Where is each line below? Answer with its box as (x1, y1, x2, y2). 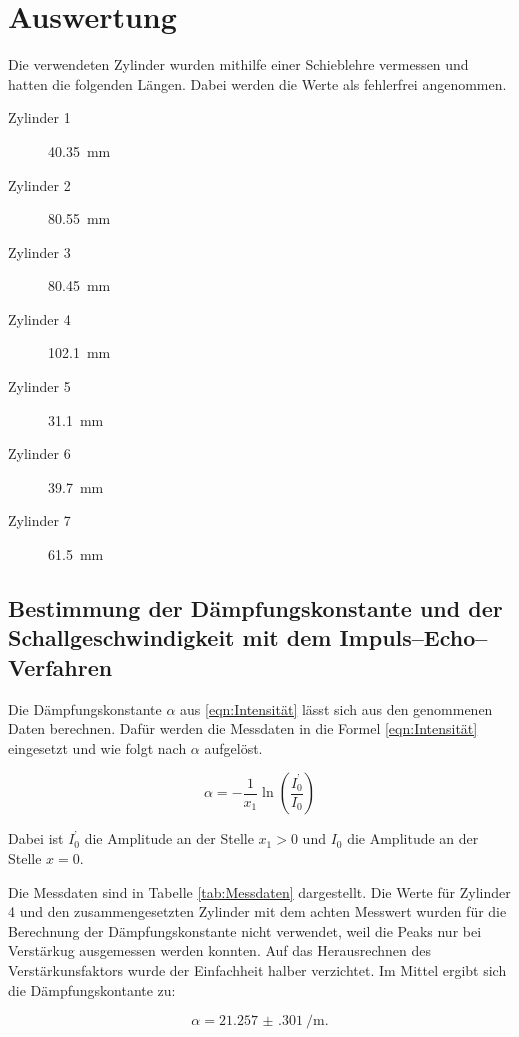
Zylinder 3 (8, 241, 71, 262)
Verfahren (8, 651, 113, 682)
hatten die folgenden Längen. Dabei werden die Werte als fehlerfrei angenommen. (8, 73, 507, 94)
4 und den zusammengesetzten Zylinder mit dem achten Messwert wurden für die (8, 901, 507, 922)
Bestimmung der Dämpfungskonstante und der (8, 593, 503, 624)
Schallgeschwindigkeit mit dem (8, 622, 332, 653)
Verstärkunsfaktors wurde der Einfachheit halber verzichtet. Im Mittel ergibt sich (8, 959, 507, 980)
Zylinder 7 (8, 510, 71, 531)
